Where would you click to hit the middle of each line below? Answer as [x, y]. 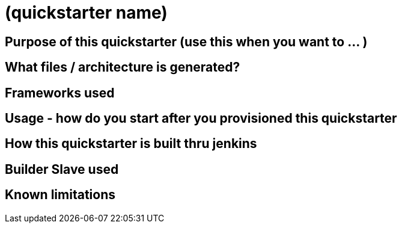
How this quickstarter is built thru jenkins [131, 144]
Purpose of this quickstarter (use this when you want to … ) [186, 42]
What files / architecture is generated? [123, 67]
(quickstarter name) [86, 13]
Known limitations [60, 195]
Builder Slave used [62, 169]
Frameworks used [60, 93]
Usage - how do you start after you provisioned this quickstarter [201, 119]
